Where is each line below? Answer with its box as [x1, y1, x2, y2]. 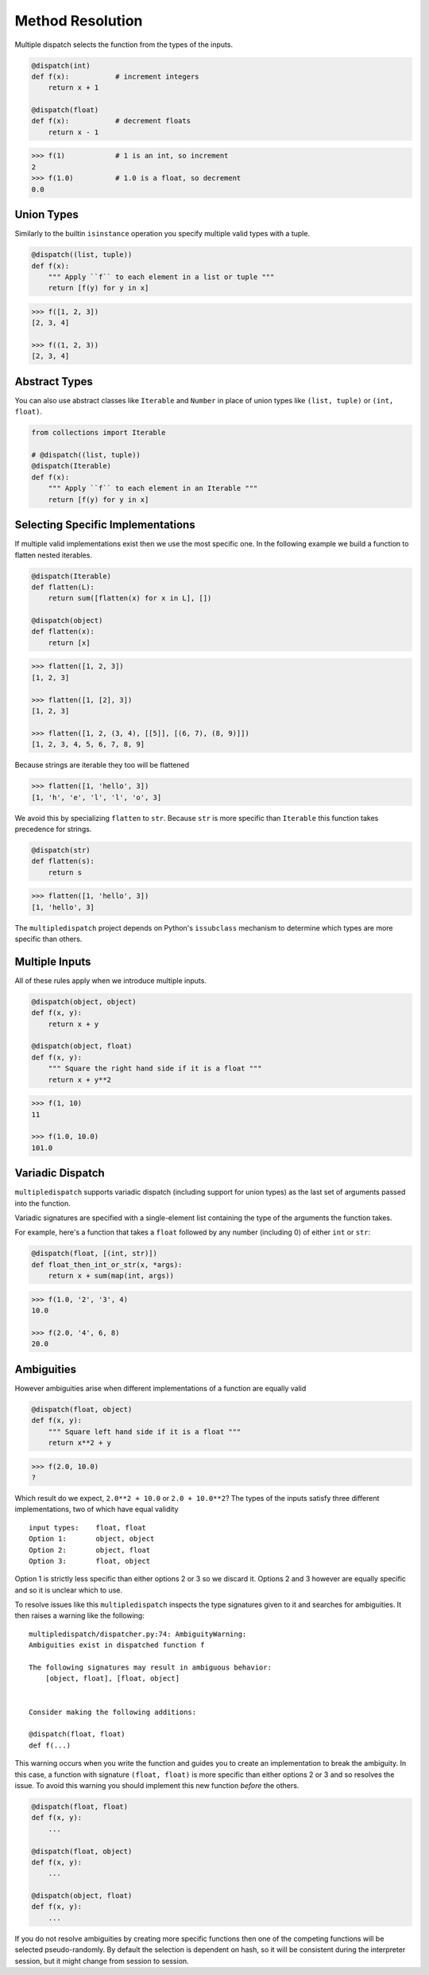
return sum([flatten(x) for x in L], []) [48, 593, 212, 603]
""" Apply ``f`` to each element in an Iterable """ [48, 484, 258, 493]
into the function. [14, 1198, 71, 1208]
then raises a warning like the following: [14, 1611, 145, 1620]
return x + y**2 [48, 1075, 111, 1084]
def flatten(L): [31, 582, 95, 592]
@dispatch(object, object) [31, 997, 137, 1006]
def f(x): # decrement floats [31, 116, 191, 126]
